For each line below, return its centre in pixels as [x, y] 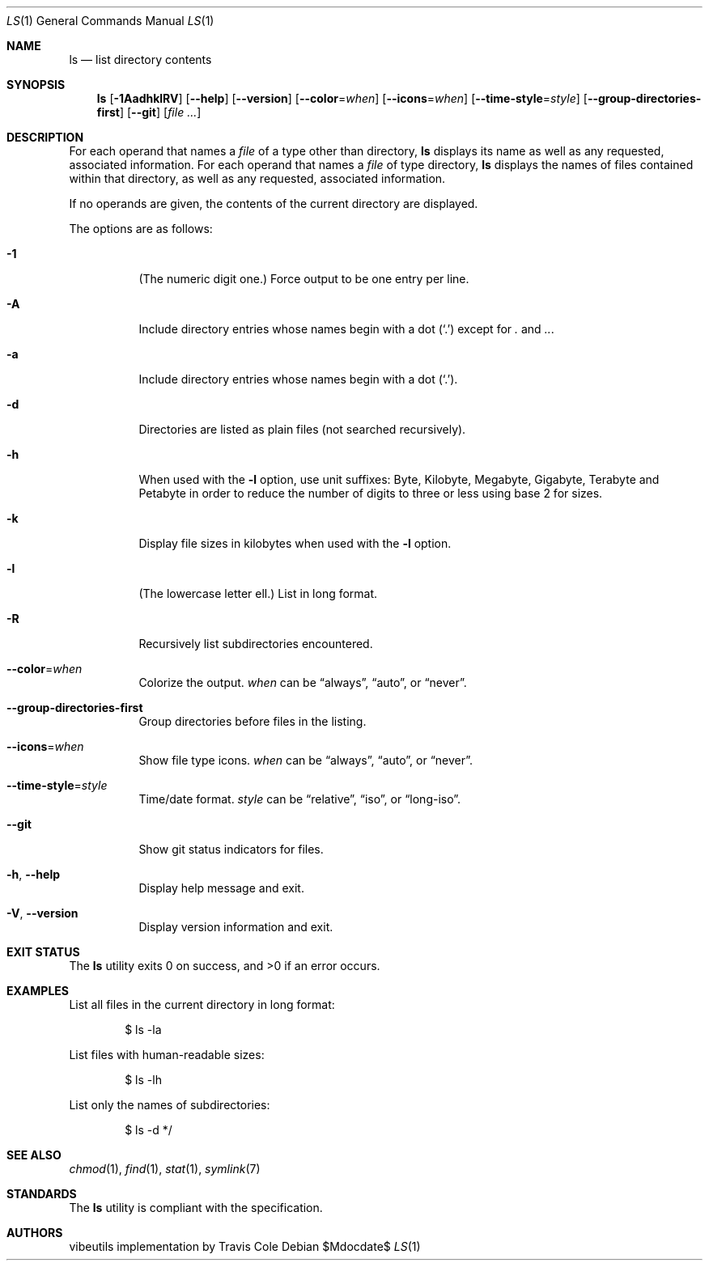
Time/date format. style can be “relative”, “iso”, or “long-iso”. [300, 799]
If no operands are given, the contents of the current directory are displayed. [274, 203]
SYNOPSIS [36, 85]
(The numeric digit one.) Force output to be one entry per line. [304, 279]
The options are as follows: [141, 229]
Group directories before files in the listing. [253, 721]
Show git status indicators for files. [231, 849]
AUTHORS [35, 1233]
